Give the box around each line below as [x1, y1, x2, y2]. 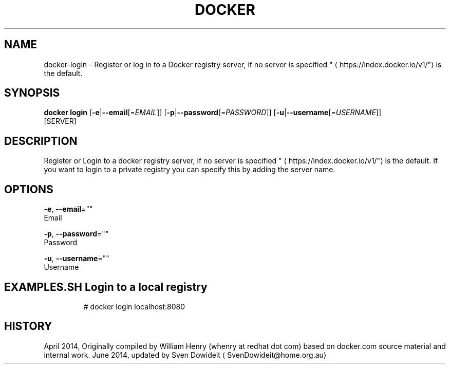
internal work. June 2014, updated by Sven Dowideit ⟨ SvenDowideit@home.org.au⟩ [44, 350, 327, 359]
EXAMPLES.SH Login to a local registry [4, 280, 208, 293]
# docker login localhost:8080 [83, 302, 185, 311]
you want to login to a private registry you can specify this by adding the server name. [44, 165, 335, 174]
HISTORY [4, 320, 52, 333]
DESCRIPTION [4, 134, 78, 148]
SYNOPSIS [4, 86, 60, 100]
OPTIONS [4, 182, 53, 196]
